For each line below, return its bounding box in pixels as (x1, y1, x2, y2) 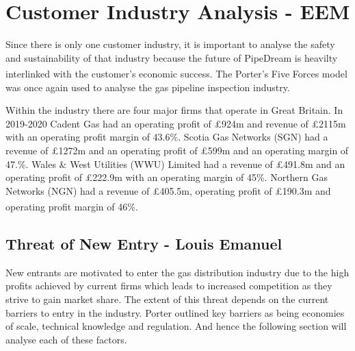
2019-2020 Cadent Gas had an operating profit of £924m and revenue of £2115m (5, 116, 346, 130)
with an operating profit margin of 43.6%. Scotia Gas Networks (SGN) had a (5, 130, 328, 144)
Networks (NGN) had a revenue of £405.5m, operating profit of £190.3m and (5, 183, 331, 197)
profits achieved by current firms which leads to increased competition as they (5, 278, 332, 293)
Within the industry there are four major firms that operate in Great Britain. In (5, 103, 343, 117)
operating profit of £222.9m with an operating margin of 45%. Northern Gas (5, 170, 328, 184)
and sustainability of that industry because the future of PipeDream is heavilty (5, 50, 338, 64)
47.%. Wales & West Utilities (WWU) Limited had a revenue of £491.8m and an (5, 156, 345, 171)
